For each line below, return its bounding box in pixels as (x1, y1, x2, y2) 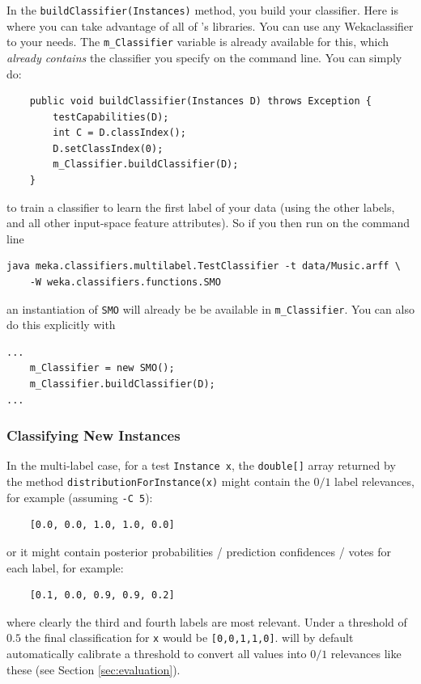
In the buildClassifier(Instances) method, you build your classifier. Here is (6, 2, 398, 18)
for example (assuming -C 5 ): (6, 488, 153, 505)
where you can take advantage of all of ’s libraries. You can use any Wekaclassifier (6, 17, 414, 34)
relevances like (330, 645, 402, 662)
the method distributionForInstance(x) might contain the (6, 473, 310, 490)
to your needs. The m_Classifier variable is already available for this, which (6, 33, 389, 50)
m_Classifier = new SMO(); (29, 362, 175, 374)
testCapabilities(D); (53, 111, 169, 123)
